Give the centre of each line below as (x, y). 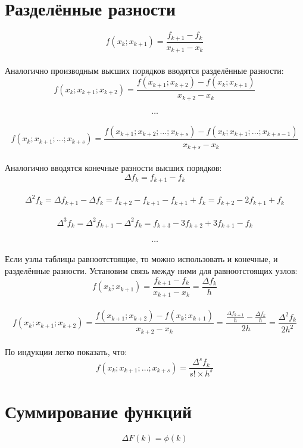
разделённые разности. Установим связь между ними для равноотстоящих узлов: (151, 270)
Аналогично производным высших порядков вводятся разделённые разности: (144, 70)
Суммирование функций (99, 411)
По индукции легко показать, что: (66, 352)
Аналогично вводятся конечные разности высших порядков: (113, 167)
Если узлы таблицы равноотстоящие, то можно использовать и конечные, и (141, 259)
